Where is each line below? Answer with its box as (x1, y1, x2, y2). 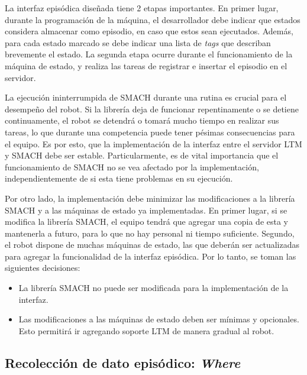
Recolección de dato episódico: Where (5, 353, 241, 371)
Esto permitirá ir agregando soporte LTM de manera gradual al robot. (18, 324, 274, 337)
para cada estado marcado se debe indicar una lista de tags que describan (5, 36, 271, 49)
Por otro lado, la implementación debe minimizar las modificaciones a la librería (5, 192, 295, 204)
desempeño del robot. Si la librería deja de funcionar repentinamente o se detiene (5, 102, 299, 115)
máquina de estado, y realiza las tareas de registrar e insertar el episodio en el (5, 59, 287, 72)
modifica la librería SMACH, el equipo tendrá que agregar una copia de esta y (5, 215, 289, 228)
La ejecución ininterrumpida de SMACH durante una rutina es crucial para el (5, 91, 287, 104)
